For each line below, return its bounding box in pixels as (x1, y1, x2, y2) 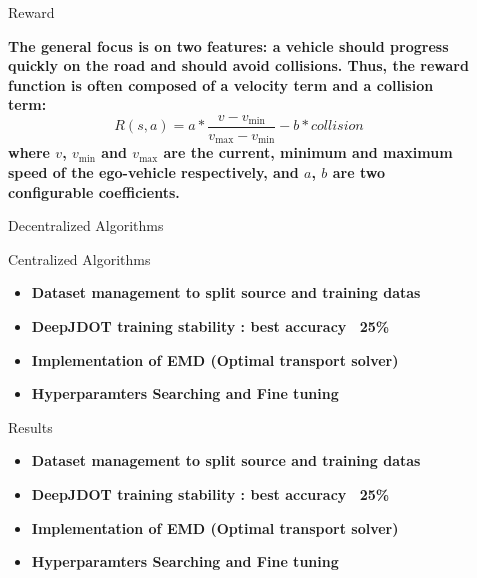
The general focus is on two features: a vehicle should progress (8, 35, 449, 56)
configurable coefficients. (8, 181, 180, 202)
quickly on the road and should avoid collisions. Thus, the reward (8, 55, 469, 76)
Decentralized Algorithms (8, 215, 164, 236)
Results (8, 416, 53, 437)
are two (332, 162, 385, 183)
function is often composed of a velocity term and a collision (8, 74, 434, 95)
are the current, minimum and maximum (163, 142, 453, 163)
